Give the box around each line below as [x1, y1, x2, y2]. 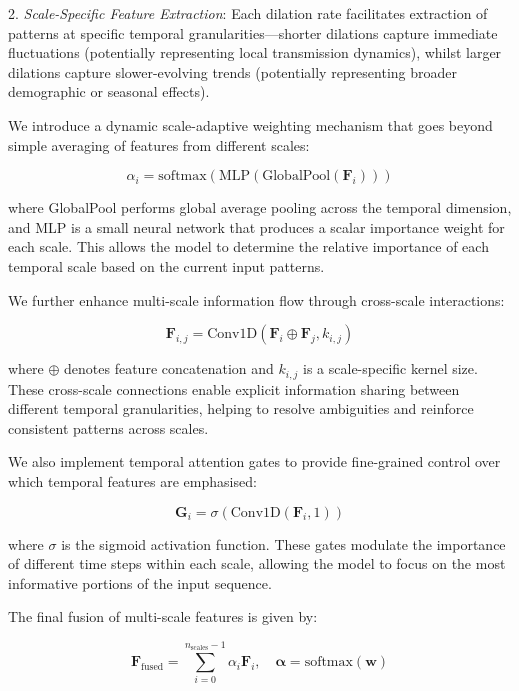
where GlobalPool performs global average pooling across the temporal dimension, [8, 197, 512, 218]
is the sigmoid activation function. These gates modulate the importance [61, 533, 506, 554]
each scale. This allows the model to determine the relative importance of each [8, 236, 489, 257]
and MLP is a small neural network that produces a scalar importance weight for [8, 216, 505, 237]
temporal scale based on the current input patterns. [8, 255, 325, 276]
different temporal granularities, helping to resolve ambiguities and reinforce [8, 398, 474, 419]
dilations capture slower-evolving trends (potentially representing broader [8, 61, 458, 82]
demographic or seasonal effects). [8, 81, 210, 102]
